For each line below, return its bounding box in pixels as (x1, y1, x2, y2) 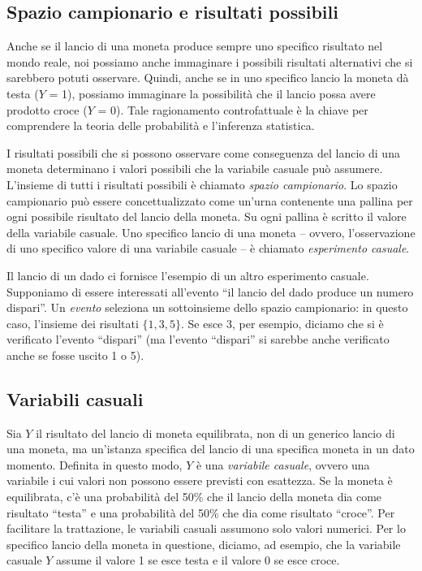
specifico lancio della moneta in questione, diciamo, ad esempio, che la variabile (6, 535, 401, 552)
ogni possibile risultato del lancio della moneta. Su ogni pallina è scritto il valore (6, 208, 407, 225)
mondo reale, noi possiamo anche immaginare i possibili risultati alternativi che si (6, 53, 413, 70)
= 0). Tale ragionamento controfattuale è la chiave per (97, 101, 368, 118)
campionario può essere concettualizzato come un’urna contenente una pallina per (6, 192, 413, 209)
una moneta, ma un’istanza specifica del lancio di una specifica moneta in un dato (6, 440, 415, 457)
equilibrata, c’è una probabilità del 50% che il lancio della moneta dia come (6, 488, 382, 505)
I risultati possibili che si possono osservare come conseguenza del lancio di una (6, 144, 400, 161)
